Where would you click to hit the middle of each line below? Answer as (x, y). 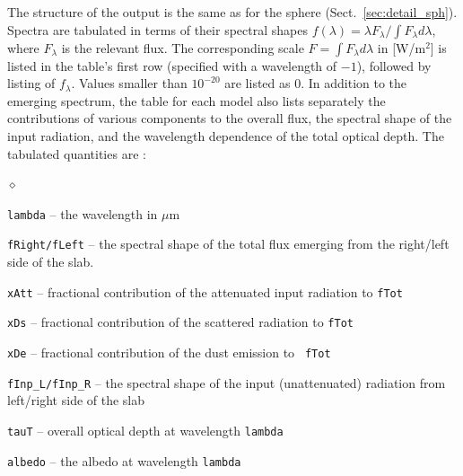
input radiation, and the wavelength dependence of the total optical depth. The (226, 135)
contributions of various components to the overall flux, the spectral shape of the (230, 118)
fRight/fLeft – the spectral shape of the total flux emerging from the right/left (228, 244)
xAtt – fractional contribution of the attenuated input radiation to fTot (205, 291)
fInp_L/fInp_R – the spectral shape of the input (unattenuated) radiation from (227, 382)
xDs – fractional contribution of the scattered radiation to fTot (180, 322)
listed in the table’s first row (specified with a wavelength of (172, 65)
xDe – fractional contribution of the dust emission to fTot (169, 352)
